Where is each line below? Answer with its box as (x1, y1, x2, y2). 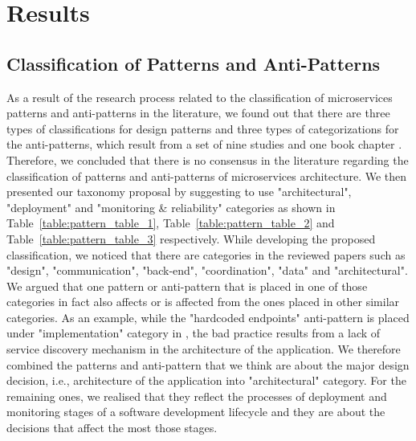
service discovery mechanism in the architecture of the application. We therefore (6, 341, 401, 357)
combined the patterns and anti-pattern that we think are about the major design (6, 356, 410, 373)
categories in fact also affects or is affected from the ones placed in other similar (6, 293, 400, 310)
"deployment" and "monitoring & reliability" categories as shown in (6, 198, 336, 215)
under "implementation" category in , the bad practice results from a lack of (6, 325, 381, 341)
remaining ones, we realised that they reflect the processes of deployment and (6, 387, 387, 404)
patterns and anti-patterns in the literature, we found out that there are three (6, 104, 390, 121)
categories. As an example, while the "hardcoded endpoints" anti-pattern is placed (6, 308, 410, 325)
